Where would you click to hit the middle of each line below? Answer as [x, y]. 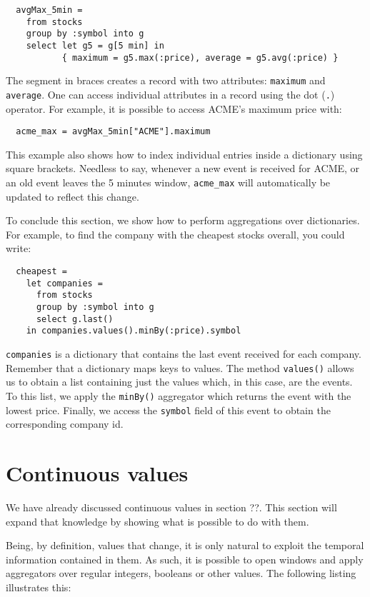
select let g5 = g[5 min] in [95, 45]
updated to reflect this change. [72, 196]
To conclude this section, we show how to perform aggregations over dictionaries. [183, 220]
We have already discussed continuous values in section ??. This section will [171, 507]
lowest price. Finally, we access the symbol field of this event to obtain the [168, 410]
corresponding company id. [65, 424]
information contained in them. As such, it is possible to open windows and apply [185, 559]
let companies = [65, 283]
